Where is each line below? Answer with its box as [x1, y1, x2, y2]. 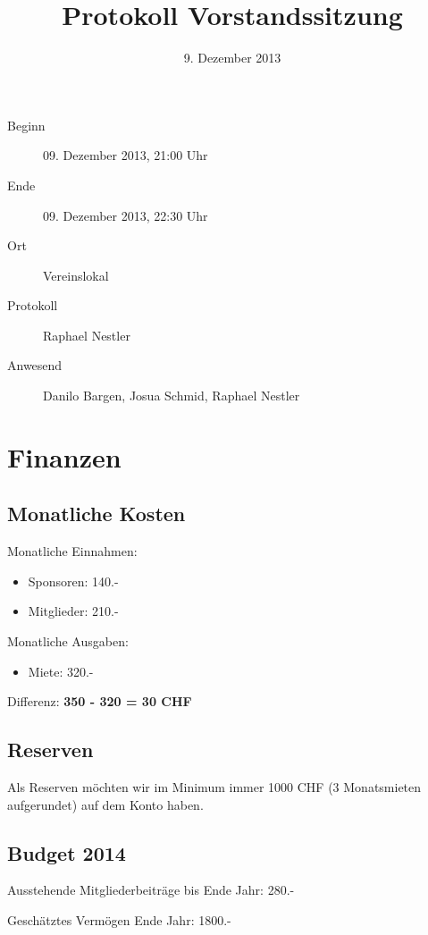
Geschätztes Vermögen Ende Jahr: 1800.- [7, 910, 231, 929]
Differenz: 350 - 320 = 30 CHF [7, 692, 192, 711]
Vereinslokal [43, 265, 109, 284]
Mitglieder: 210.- [28, 602, 119, 620]
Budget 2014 [7, 838, 126, 866]
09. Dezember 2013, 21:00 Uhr [43, 146, 208, 164]
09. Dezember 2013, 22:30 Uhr [43, 206, 208, 224]
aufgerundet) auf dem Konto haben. [7, 795, 204, 813]
